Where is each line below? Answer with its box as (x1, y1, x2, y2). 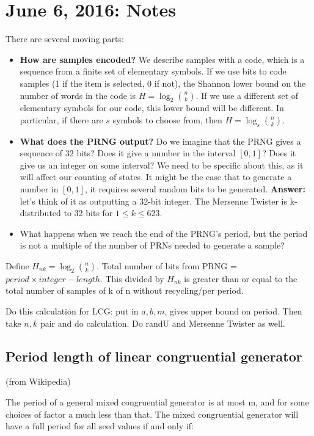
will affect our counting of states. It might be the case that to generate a (20, 170, 292, 183)
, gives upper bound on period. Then (164, 305, 302, 318)
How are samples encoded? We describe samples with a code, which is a (20, 53, 305, 65)
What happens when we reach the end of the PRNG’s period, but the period (20, 227, 308, 239)
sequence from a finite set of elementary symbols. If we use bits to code (20, 65, 287, 78)
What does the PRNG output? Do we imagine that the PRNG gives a (20, 134, 301, 147)
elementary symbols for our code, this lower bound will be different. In (20, 101, 284, 114)
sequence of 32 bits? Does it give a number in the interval (20, 147, 236, 159)
